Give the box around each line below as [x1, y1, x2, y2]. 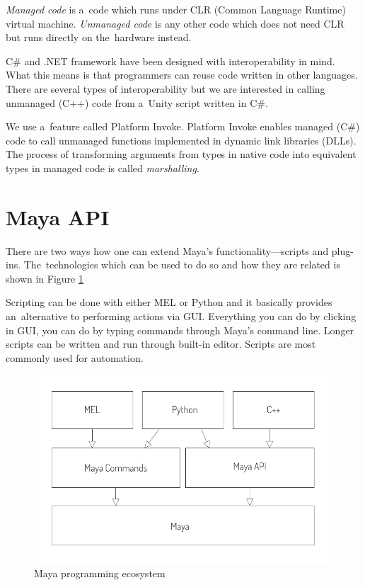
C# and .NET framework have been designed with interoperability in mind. [6, 53, 335, 68]
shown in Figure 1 [6, 271, 83, 285]
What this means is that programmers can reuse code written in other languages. [6, 67, 358, 82]
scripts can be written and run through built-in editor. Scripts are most [6, 336, 316, 351]
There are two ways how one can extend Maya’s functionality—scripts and [6, 243, 329, 258]
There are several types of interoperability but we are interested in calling [6, 81, 325, 96]
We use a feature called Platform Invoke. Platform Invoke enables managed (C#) [6, 119, 360, 134]
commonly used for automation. [6, 350, 144, 365]
